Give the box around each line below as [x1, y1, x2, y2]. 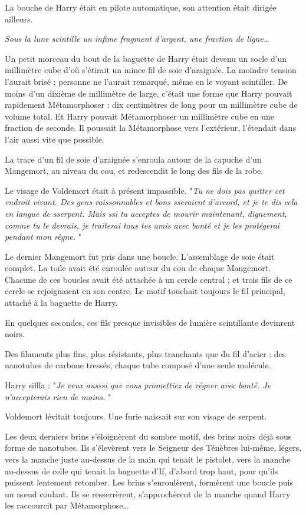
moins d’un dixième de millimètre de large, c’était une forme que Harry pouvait [5, 87, 292, 99]
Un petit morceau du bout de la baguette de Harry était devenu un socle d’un [5, 52, 287, 64]
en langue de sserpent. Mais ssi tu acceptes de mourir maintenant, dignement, [5, 207, 287, 219]
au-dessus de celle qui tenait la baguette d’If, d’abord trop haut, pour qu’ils [5, 464, 278, 477]
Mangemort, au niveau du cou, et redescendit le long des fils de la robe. [5, 164, 264, 177]
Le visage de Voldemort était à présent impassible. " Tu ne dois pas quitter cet [5, 184, 285, 196]
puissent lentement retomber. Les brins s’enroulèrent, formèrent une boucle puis [5, 476, 293, 488]
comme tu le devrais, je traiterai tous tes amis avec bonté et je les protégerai [5, 219, 280, 231]
